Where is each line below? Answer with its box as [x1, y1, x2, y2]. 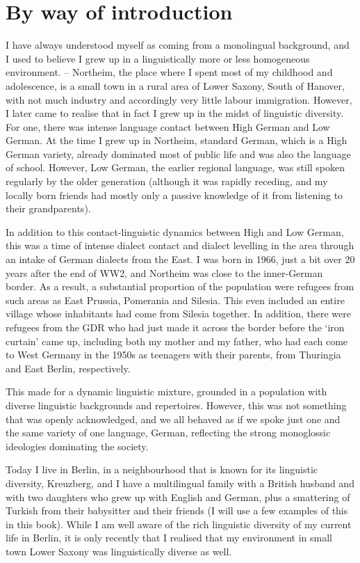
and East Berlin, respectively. [6, 360, 131, 375]
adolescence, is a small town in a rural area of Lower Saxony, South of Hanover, [6, 78, 345, 93]
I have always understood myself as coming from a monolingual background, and [6, 38, 350, 52]
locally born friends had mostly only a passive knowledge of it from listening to [6, 187, 343, 202]
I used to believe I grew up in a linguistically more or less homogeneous [6, 51, 310, 65]
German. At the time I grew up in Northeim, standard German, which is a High [6, 133, 347, 148]
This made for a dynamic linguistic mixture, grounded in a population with [6, 384, 327, 399]
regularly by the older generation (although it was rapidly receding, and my [6, 174, 328, 189]
